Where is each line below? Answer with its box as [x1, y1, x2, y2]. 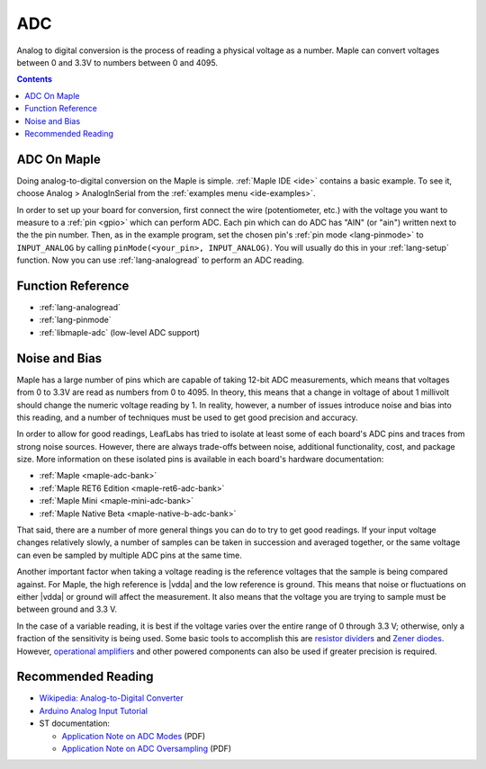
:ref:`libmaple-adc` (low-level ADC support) [39, 326, 201, 337]
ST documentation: [39, 718, 111, 729]
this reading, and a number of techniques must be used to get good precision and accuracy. [16, 412, 359, 423]
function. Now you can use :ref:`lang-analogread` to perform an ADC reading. [16, 255, 305, 265]
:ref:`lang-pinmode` [39, 315, 112, 326]
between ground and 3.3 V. [16, 604, 117, 615]
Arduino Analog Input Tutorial [39, 705, 148, 716]
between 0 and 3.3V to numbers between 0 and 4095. [16, 57, 219, 67]
